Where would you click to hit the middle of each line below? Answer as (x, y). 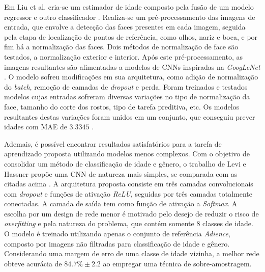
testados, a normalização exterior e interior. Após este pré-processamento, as (123, 56)
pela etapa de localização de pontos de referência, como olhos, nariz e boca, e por (131, 36)
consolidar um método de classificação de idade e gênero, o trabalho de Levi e (125, 163)
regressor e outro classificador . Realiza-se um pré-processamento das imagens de (130, 17)
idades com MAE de (36, 127)
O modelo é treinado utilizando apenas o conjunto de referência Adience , (117, 234)
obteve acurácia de (33, 263)
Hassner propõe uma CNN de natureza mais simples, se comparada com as (121, 173)
